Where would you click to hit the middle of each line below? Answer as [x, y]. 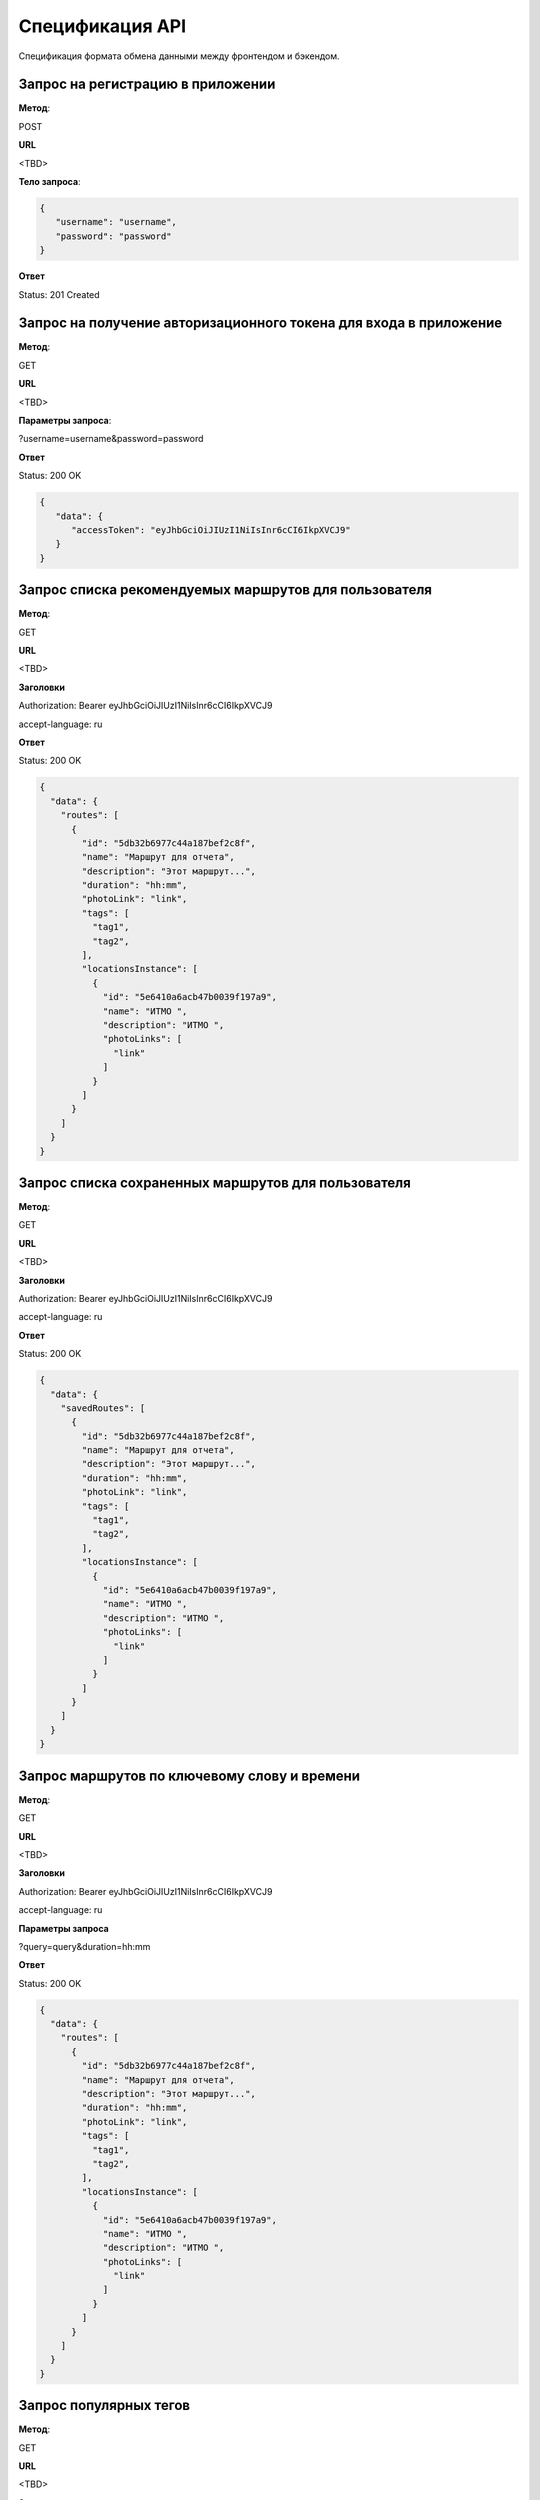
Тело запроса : [49, 182]
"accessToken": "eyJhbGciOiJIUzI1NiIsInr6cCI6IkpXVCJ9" [211, 529]
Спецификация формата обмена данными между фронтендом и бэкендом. [179, 56]
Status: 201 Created [59, 294]
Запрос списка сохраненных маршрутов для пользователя [215, 1182]
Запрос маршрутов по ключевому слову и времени [189, 1775]
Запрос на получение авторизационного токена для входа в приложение [260, 323]
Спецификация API [102, 26]
